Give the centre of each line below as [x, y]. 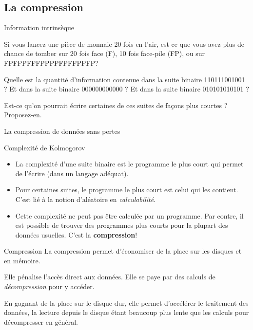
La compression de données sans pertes [62, 131]
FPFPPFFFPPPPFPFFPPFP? [51, 63]
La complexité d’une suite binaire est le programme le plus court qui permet [129, 164]
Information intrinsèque [39, 27]
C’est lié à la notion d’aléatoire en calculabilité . [86, 199]
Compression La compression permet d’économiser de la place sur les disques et [123, 251]
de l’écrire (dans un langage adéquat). [72, 173]
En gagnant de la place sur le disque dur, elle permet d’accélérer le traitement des [126, 302]
